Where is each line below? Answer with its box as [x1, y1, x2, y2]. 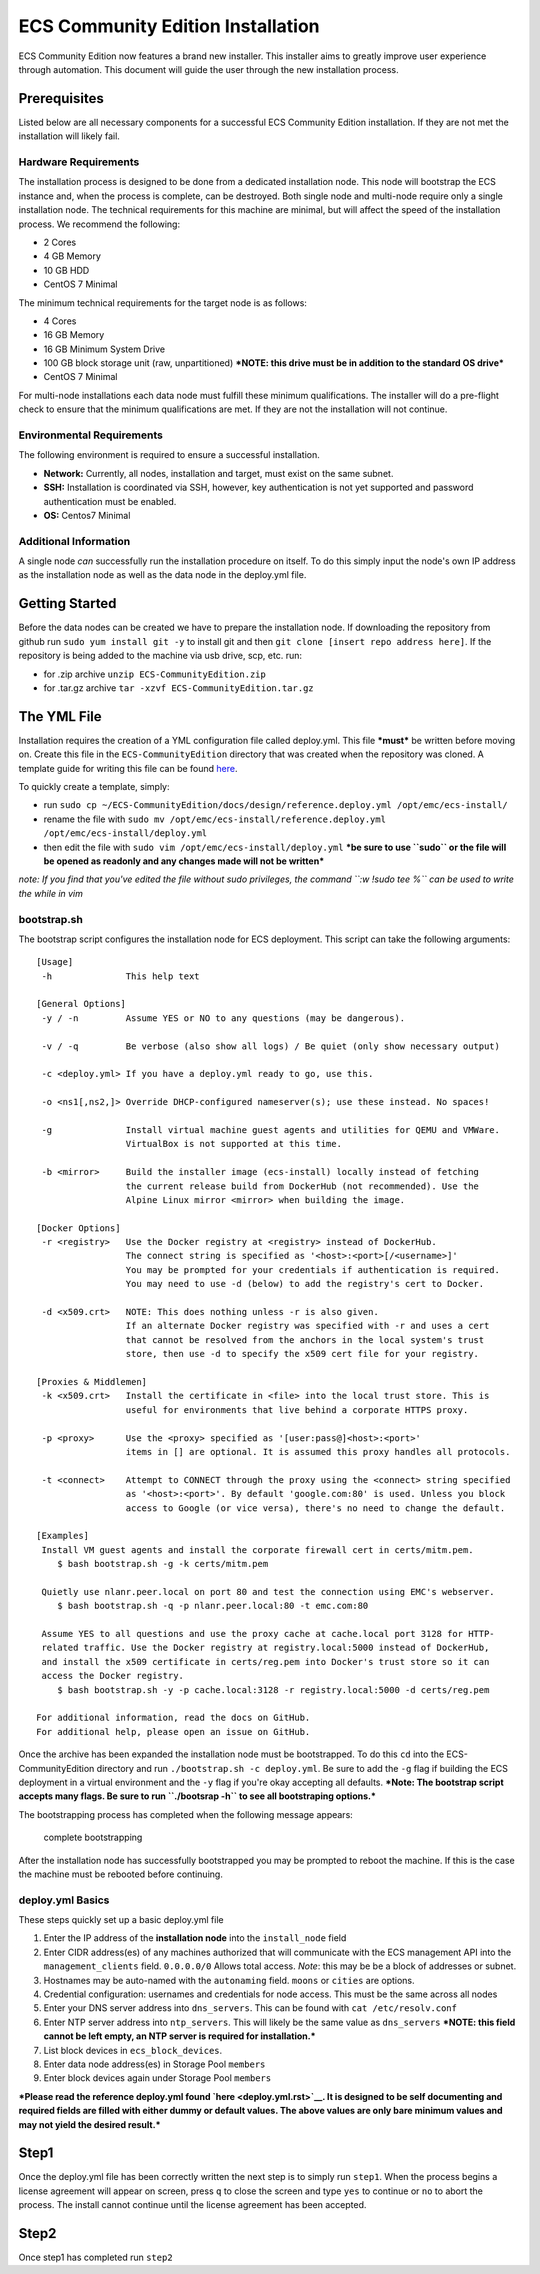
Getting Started [18, 595, 117, 612]
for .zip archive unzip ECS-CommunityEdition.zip [43, 668, 267, 680]
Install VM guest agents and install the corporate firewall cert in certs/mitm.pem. [41, 1544, 474, 1555]
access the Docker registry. [41, 1670, 185, 1682]
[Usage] [36, 956, 74, 968]
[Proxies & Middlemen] [36, 1376, 148, 1387]
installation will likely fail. [18, 130, 120, 142]
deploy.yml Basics [18, 1893, 110, 1907]
